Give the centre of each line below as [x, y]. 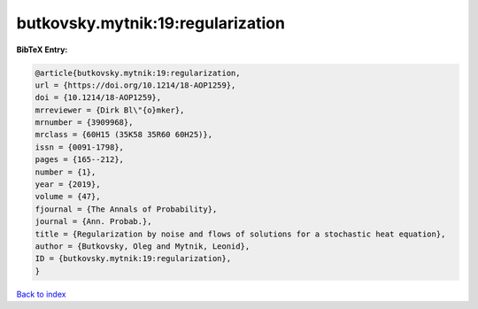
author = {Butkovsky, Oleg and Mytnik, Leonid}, [143, 247]
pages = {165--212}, [79, 160]
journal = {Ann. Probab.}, [93, 222]
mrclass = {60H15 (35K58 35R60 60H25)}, [123, 135]
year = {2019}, [68, 185]
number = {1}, [66, 172]
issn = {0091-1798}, [79, 147]
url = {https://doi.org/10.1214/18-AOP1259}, [135, 85]
